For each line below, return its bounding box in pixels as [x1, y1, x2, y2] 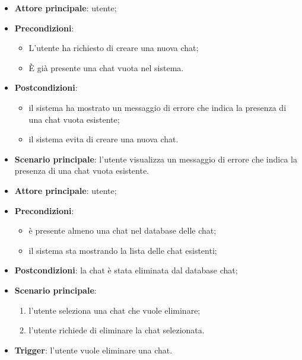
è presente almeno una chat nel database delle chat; [28, 224, 217, 237]
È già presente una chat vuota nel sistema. [28, 61, 184, 74]
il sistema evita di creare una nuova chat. [28, 133, 179, 145]
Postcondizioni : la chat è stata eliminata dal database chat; [14, 264, 238, 276]
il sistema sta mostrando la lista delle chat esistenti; [28, 244, 217, 256]
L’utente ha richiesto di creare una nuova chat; [28, 42, 199, 54]
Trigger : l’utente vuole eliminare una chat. [14, 343, 173, 356]
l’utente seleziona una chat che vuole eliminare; [28, 304, 201, 316]
